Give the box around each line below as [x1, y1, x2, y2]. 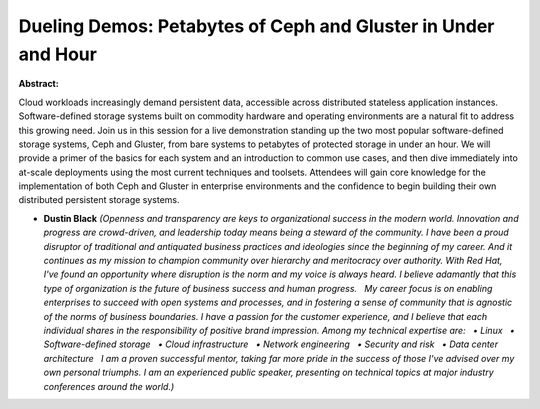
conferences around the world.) [43, 380, 175, 392]
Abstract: [18, 78, 59, 90]
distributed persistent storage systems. [18, 194, 180, 206]
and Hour [18, 43, 97, 65]
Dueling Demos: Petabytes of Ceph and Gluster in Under [18, 15, 495, 37]
